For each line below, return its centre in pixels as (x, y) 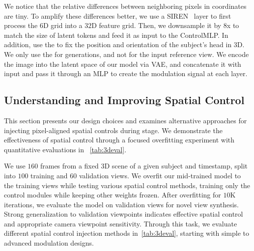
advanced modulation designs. (49, 243)
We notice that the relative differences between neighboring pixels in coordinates (125, 6)
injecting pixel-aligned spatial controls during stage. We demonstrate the (113, 130)
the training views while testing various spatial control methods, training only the (127, 185)
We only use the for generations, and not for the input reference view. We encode (127, 54)
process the (21, 25)
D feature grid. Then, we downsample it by (156, 25)
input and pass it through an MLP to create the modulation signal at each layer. (126, 73)
